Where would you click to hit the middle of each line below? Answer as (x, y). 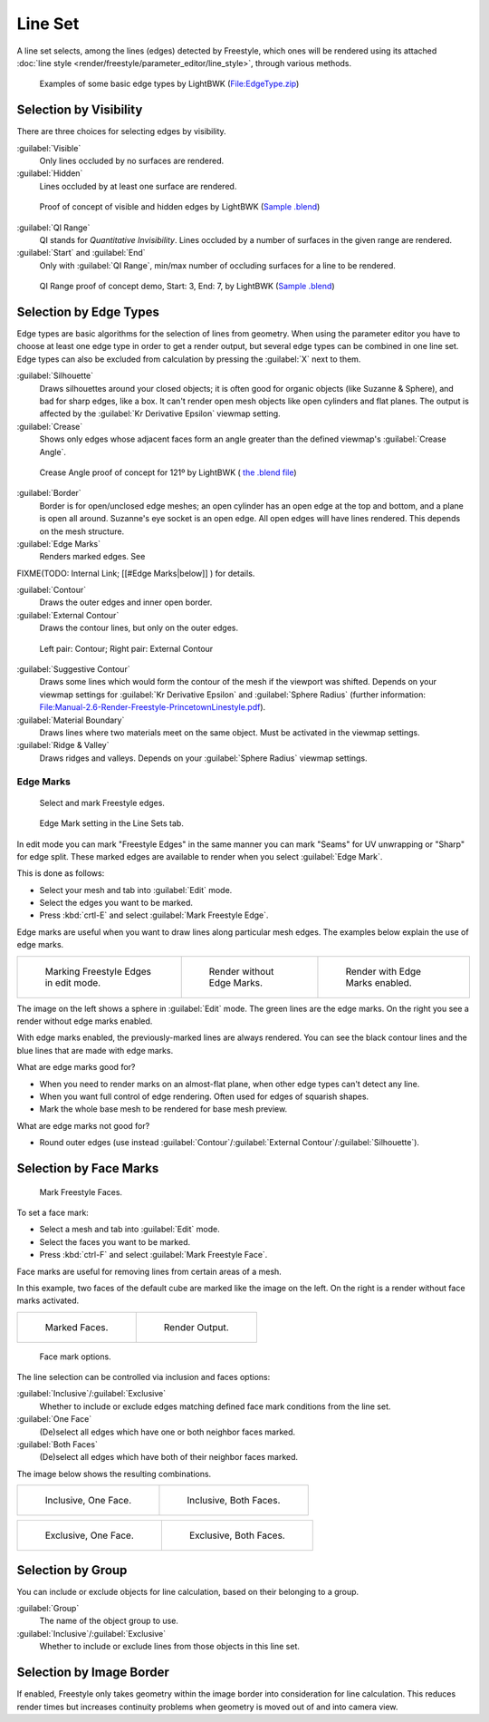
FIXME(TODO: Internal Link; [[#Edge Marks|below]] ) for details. (136, 573)
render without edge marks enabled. (85, 1021)
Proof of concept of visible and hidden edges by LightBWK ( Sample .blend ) (180, 207)
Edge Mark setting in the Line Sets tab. (112, 823)
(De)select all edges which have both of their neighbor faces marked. (169, 1457)
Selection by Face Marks (88, 1168)
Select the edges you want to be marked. (116, 903)
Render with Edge (383, 971)
